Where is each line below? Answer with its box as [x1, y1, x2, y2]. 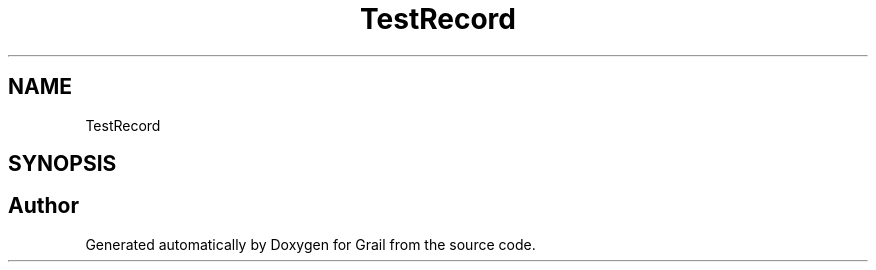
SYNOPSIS [8, 151, 117, 177]
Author [8, 193, 79, 219]
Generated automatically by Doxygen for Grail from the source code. [85, 235, 536, 253]
